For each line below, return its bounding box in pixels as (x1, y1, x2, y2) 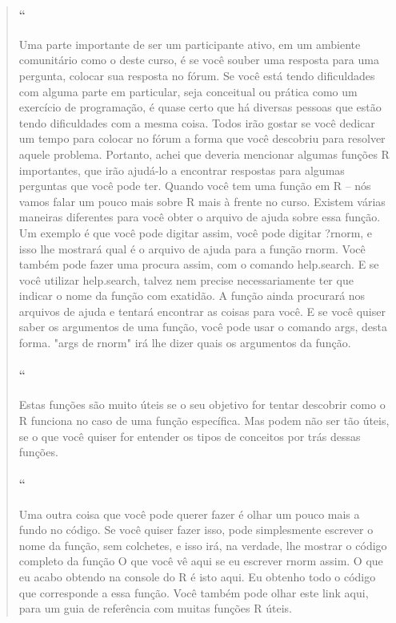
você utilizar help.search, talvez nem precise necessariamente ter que (18, 271, 354, 288)
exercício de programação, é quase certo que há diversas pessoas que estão (18, 99, 382, 115)
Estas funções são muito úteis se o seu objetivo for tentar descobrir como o (18, 396, 386, 413)
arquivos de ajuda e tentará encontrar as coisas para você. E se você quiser (18, 302, 386, 319)
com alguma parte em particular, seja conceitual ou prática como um (18, 83, 358, 99)
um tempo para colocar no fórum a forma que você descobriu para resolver (18, 130, 386, 147)
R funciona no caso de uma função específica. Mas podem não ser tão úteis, (18, 412, 390, 429)
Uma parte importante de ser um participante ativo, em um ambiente (18, 35, 361, 52)
